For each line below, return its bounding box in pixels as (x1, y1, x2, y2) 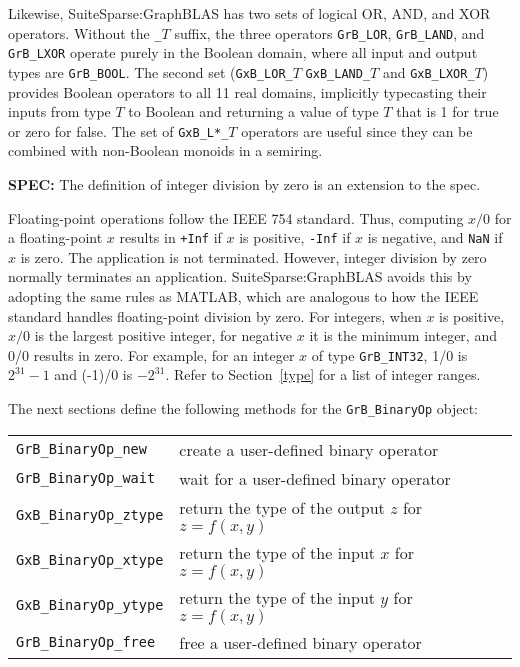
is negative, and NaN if (367, 227, 503, 248)
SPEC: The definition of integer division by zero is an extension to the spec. (8, 174, 481, 194)
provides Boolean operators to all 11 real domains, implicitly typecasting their (8, 81, 487, 102)
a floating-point (8, 227, 103, 248)
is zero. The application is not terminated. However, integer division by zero (20, 246, 487, 267)
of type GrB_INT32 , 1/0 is (311, 344, 468, 365)
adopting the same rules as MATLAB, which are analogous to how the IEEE (8, 286, 479, 307)
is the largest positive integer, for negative (34, 325, 293, 346)
